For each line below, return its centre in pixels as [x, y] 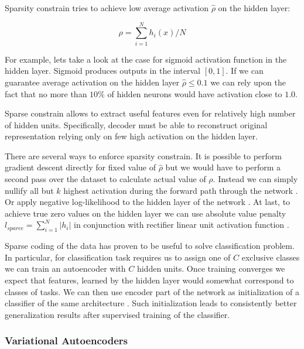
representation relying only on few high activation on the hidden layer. [131, 136]
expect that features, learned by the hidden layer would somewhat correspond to [149, 280]
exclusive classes [271, 257]
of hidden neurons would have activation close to [195, 93]
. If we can [245, 71]
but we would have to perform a [223, 167]
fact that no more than [46, 93]
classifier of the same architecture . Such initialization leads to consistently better [151, 303]
